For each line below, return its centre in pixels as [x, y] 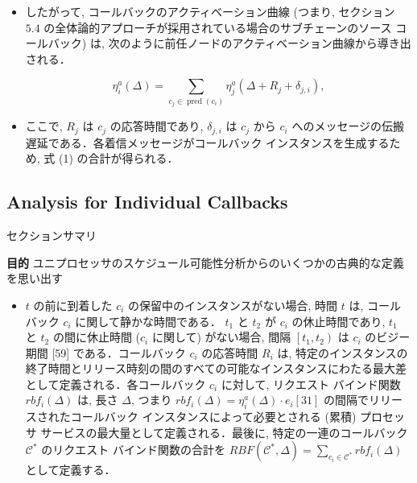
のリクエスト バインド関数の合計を [133, 450]
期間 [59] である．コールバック [105, 352]
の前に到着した [73, 305]
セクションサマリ [52, 235]
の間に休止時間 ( [96, 337]
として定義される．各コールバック [116, 384]
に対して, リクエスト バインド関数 [311, 384]
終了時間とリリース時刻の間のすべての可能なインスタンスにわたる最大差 [216, 368]
